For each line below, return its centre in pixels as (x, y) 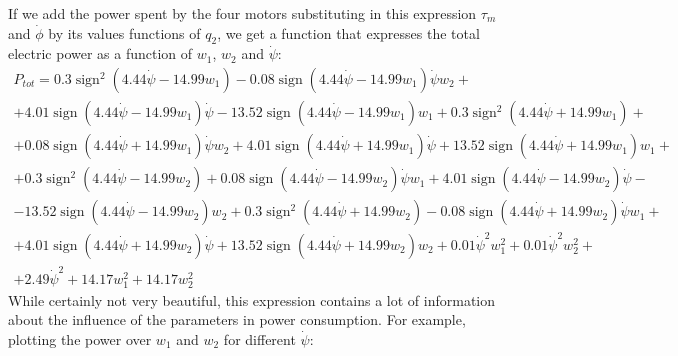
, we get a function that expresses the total (348, 32)
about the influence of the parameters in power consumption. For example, (237, 319)
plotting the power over (80, 338)
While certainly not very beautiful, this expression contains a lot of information (252, 299)
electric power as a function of (100, 53)
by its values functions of (124, 32)
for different (259, 338)
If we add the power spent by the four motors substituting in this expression (242, 13)
